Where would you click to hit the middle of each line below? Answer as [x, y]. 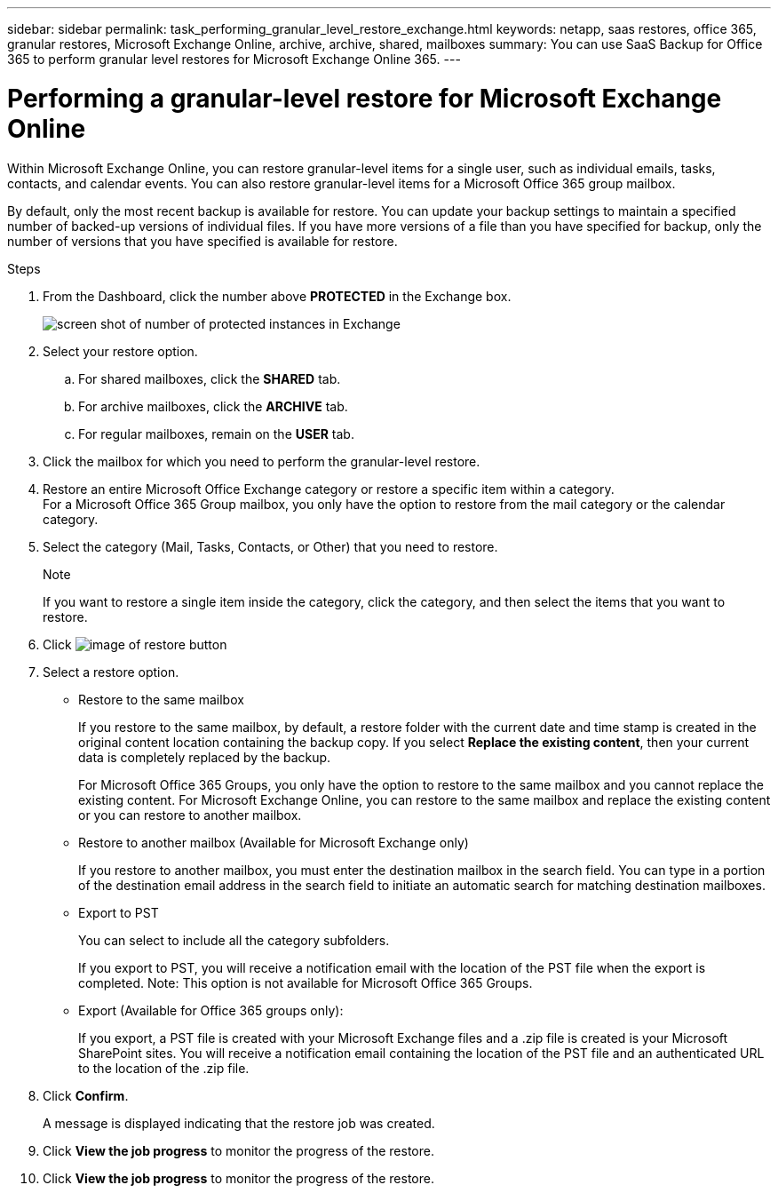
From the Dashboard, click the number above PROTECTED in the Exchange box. [277, 296]
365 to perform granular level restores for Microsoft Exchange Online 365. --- [234, 59]
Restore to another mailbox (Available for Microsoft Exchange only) [274, 842]
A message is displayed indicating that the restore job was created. [239, 1123]
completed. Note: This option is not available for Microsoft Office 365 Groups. [306, 982]
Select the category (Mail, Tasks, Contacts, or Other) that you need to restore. [270, 546]
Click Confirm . [86, 1095]
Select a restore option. [111, 672]
